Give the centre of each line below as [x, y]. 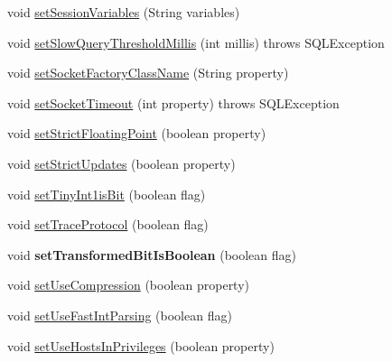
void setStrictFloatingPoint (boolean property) [137, 133]
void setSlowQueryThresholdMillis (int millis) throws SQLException [196, 42]
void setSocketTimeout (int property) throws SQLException [173, 102]
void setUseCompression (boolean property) [129, 285]
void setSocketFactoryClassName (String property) [148, 73]
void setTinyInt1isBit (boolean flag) [107, 194]
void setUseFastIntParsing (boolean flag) [120, 315]
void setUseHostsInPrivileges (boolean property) [141, 345]
